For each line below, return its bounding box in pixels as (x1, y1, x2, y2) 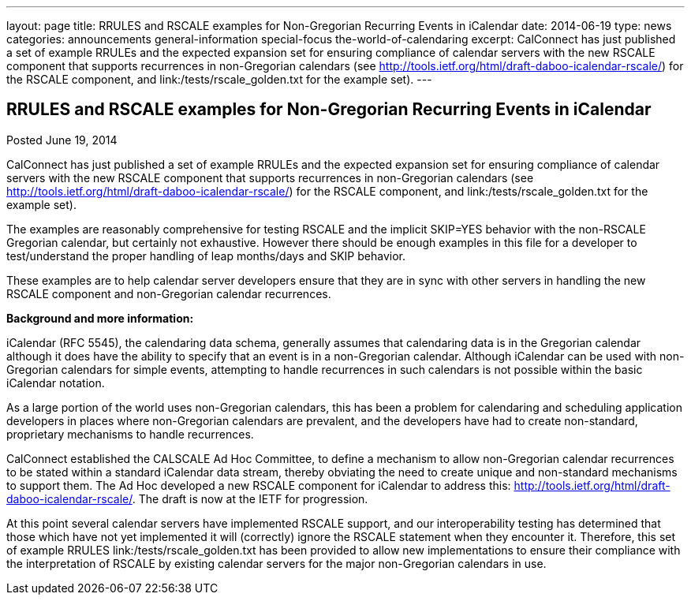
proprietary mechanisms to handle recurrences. (6, 427, 254, 441)
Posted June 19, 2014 (6, 133, 118, 147)
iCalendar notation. (6, 375, 105, 390)
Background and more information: (6, 311, 194, 325)
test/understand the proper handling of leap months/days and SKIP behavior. (6, 248, 405, 263)
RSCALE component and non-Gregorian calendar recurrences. (6, 286, 331, 300)
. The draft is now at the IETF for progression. (132, 491, 368, 506)
